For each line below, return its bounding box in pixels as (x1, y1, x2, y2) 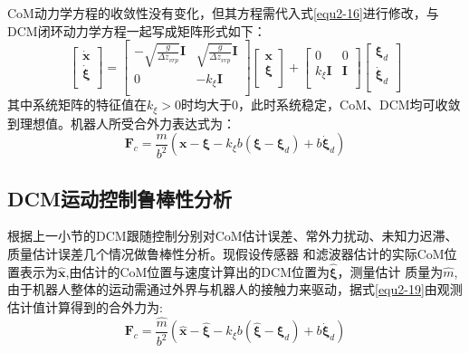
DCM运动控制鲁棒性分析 (7, 184, 232, 212)
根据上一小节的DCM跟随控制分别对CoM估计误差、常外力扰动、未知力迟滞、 (7, 226, 458, 245)
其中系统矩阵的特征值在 (7, 95, 147, 114)
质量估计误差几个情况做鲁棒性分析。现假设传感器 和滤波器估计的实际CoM (7, 244, 445, 263)
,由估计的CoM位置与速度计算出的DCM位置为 (65, 262, 330, 281)
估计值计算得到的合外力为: (7, 298, 163, 317)
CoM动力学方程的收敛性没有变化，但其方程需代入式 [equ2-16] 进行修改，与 (7, 4, 439, 22)
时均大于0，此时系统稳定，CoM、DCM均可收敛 (181, 95, 461, 114)
